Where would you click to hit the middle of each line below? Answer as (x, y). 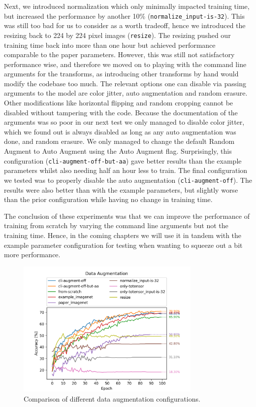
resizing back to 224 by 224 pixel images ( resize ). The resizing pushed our (117, 35)
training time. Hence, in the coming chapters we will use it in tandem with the (123, 235)
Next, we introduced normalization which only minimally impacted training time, (127, 6)
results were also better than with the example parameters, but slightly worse (121, 189)
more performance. (32, 254)
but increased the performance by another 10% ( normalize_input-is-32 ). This (125, 16)
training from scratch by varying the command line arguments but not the (116, 225)
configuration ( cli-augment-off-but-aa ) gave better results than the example (123, 160)
